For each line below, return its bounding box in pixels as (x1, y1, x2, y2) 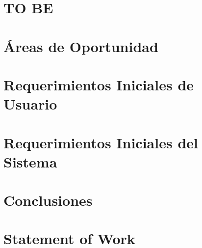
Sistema (3, 151, 57, 171)
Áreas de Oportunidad (3, 36, 158, 56)
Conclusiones (3, 190, 93, 210)
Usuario (3, 94, 57, 114)
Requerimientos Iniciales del (3, 132, 198, 152)
